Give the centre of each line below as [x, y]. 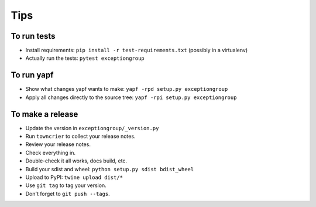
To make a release [44, 114]
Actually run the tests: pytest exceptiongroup [85, 58]
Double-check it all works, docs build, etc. [76, 161]
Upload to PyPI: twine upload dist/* [74, 177]
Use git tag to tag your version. [66, 185]
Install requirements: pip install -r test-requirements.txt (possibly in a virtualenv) [137, 50]
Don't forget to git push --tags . [68, 194]
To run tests [33, 36]
